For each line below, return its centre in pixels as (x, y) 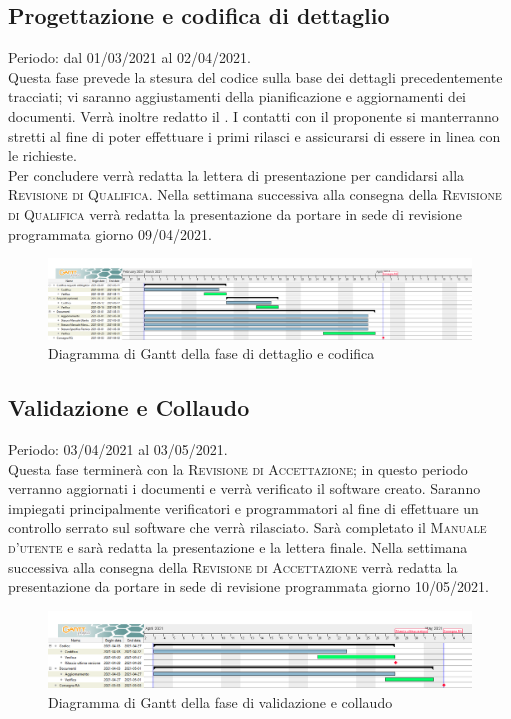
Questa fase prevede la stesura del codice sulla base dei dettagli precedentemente (255, 76)
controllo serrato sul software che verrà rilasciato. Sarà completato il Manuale (247, 527)
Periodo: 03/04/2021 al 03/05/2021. (118, 449)
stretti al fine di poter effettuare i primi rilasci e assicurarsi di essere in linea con (254, 135)
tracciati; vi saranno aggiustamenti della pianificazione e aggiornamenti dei (237, 96)
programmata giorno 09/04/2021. (110, 233)
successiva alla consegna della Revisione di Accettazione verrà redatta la (233, 566)
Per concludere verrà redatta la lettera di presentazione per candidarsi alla (236, 174)
